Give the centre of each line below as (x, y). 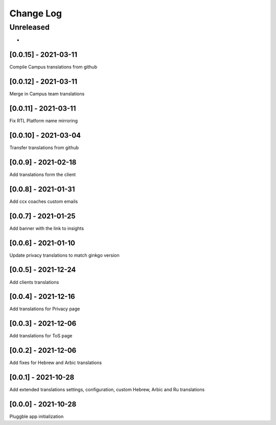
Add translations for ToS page (41, 336)
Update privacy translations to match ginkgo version (64, 255)
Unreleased (29, 27)
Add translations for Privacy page (45, 309)
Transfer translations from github (44, 148)
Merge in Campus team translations (47, 94)
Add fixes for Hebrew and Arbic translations (56, 363)
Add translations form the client (43, 174)
